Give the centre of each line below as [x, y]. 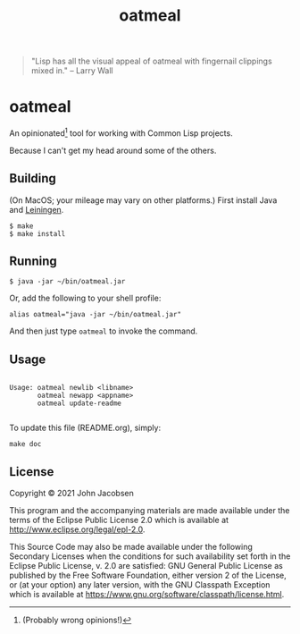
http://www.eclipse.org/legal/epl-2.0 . [77, 529]
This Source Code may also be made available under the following [131, 547]
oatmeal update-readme [79, 403]
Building [33, 178]
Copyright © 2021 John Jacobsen [71, 494]
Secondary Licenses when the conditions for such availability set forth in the [150, 556]
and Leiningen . [37, 209]
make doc [25, 444]
